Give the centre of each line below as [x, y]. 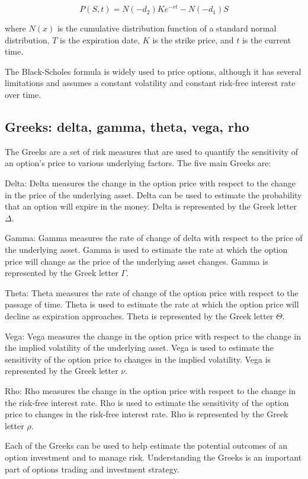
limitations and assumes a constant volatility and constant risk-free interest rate [150, 83]
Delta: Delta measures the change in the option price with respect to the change [150, 183]
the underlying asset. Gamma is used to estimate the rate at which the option [146, 249]
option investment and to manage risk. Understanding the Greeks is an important [153, 457]
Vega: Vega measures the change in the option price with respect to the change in [153, 336]
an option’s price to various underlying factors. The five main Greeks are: [138, 163]
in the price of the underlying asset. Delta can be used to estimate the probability [153, 194]
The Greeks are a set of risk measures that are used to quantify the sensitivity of [152, 151]
